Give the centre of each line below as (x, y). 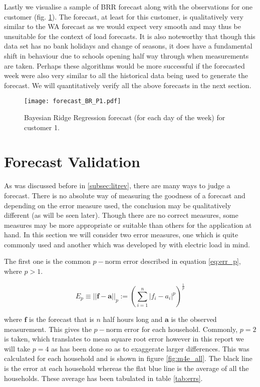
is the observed (194, 319)
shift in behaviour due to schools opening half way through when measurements (126, 55)
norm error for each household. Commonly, (172, 329)
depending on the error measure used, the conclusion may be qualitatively (118, 205)
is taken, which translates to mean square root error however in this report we (124, 339)
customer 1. (42, 127)
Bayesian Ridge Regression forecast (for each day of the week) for (125, 117)
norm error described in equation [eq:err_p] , (173, 261)
